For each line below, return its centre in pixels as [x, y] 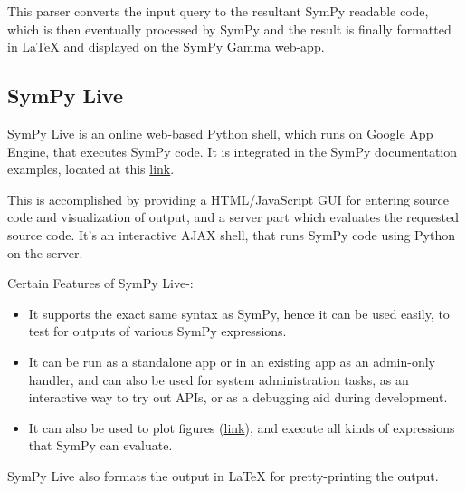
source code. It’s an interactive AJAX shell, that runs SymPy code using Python [231, 234]
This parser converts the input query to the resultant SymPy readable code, [218, 11]
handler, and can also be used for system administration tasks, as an [219, 379]
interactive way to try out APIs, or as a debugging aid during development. [238, 397]
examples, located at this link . [91, 169]
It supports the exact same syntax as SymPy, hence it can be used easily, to [239, 313]
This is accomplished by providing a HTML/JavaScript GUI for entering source [228, 199]
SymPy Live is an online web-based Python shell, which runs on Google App [220, 133]
